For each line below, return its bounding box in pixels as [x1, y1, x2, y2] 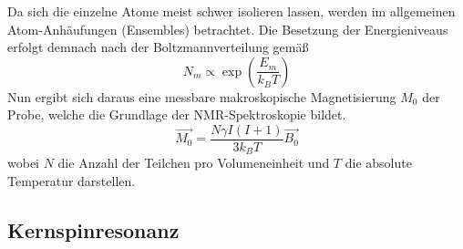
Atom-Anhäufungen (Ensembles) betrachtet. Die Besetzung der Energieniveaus [7, 19, 448, 38]
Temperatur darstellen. [7, 171, 136, 191]
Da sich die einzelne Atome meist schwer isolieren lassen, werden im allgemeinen [7, 2, 456, 20]
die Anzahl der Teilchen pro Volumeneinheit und [57, 153, 330, 172]
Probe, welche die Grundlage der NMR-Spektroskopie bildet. [7, 105, 346, 124]
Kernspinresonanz [7, 216, 180, 244]
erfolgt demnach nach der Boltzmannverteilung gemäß [7, 37, 309, 57]
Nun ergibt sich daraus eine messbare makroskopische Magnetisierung [7, 87, 396, 106]
